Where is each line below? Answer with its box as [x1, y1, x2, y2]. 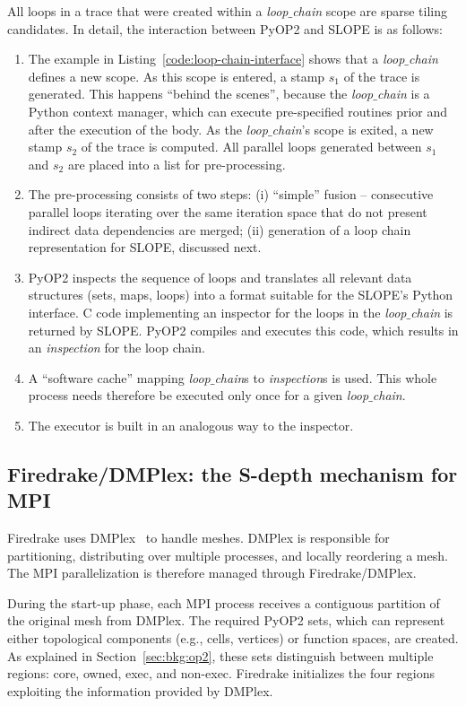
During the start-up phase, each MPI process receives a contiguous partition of [7, 593, 440, 612]
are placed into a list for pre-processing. [67, 154, 286, 173]
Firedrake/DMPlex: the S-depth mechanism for [7, 459, 458, 487]
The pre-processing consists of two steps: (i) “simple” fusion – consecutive [28, 185, 434, 204]
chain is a [376, 84, 430, 103]
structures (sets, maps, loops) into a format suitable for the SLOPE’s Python [28, 285, 453, 304]
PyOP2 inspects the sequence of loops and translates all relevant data [28, 267, 412, 286]
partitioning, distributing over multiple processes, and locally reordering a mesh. [7, 545, 448, 564]
